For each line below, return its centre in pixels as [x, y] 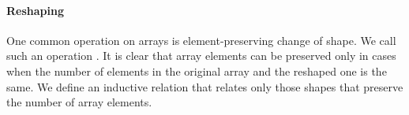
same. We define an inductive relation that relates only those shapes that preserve [205, 86]
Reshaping [35, 10]
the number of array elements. [79, 102]
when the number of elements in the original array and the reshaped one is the [197, 70]
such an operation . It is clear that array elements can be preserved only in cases [201, 56]
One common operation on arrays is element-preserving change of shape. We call [201, 40]
